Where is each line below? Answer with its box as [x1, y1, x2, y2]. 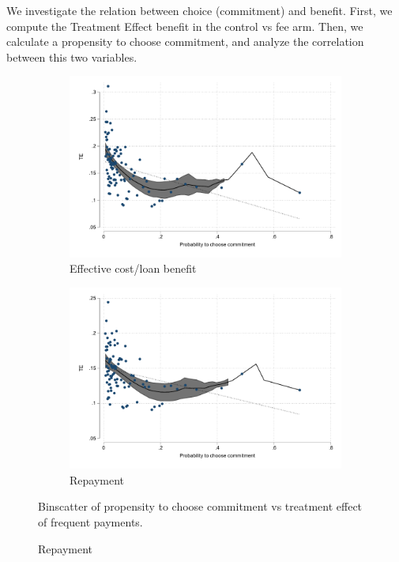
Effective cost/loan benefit [70, 260, 197, 277]
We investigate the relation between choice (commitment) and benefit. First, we [6, 2, 393, 18]
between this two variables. [6, 48, 137, 65]
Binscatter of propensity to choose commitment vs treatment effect [38, 498, 363, 515]
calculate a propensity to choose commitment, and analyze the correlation [6, 33, 364, 50]
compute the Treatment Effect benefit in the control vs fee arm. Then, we [6, 17, 363, 34]
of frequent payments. [38, 514, 143, 530]
